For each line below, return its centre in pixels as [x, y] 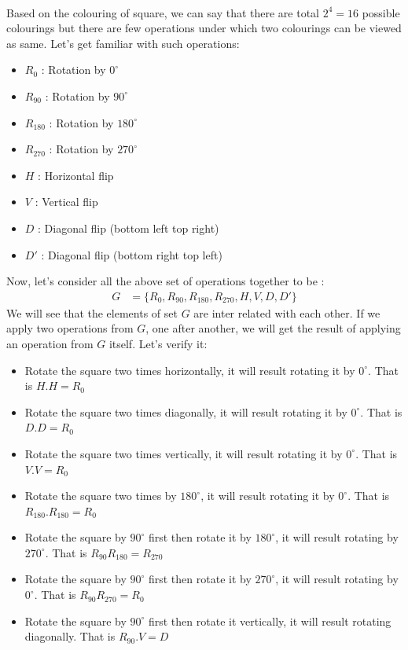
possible [381, 12]
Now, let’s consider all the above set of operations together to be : [165, 281]
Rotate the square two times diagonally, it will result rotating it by [186, 411]
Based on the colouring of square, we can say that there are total [163, 12]
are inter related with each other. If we [287, 312]
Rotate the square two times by [101, 496]
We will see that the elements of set [92, 312]
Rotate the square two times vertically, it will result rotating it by [184, 453]
